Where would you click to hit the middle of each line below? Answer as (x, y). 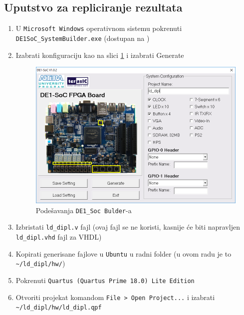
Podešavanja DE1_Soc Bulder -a (84, 210)
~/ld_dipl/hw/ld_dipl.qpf (59, 308)
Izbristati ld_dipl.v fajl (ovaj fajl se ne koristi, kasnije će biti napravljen (128, 227)
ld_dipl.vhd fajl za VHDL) (59, 237)
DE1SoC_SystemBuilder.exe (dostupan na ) (83, 38)
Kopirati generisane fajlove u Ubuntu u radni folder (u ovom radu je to (123, 253)
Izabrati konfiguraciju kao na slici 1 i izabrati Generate (100, 55)
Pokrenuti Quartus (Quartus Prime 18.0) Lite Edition (105, 280)
